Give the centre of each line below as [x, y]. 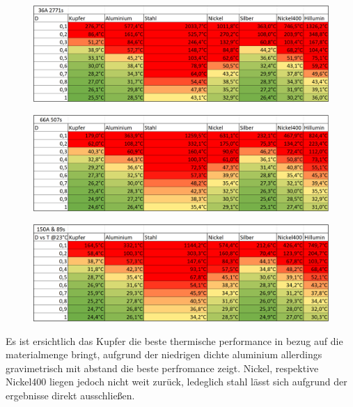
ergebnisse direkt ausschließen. [70, 395]
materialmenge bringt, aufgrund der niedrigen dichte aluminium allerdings [164, 354]
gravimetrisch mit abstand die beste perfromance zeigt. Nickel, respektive [162, 368]
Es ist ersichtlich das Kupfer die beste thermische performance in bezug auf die [174, 340]
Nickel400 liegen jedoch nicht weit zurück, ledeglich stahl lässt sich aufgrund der [176, 382]
